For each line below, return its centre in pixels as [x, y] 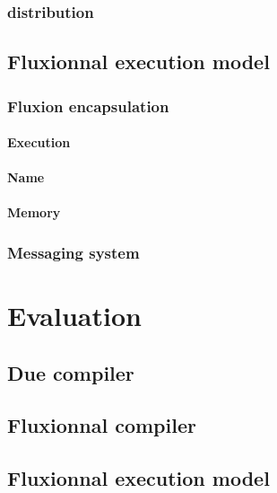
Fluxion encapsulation [88, 106]
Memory [34, 212]
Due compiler [71, 372]
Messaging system [74, 252]
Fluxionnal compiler [102, 425]
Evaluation [74, 316]
